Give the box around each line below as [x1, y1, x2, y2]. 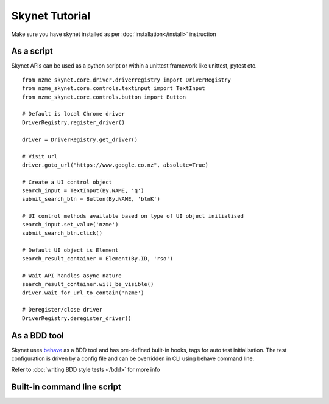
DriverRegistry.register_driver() [22, 119, 125, 126]
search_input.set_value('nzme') [22, 221, 119, 228]
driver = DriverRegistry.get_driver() [22, 136, 138, 143]
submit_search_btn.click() [22, 229, 103, 237]
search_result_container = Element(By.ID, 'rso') [22, 256, 174, 262]
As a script [11, 46, 53, 57]
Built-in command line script [11, 382, 121, 392]
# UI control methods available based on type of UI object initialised [22, 213, 244, 220]
